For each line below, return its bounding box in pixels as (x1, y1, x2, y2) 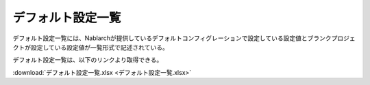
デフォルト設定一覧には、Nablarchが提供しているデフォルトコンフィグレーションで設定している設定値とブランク (12, 34, 332, 42)
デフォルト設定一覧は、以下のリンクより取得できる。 (12, 56, 163, 64)
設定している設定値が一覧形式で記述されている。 (30, 43, 169, 51)
